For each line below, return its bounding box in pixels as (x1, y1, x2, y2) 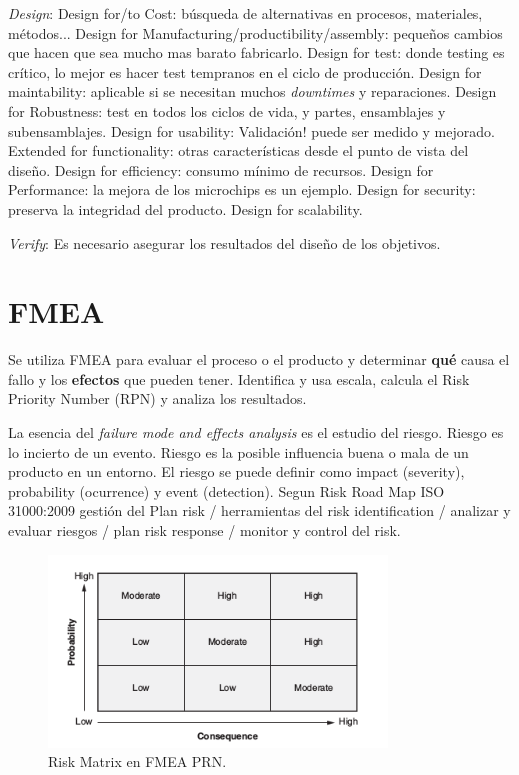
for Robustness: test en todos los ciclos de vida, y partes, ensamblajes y (8, 100, 446, 121)
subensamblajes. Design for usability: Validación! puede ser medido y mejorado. (8, 120, 495, 141)
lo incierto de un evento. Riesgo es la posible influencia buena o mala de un (8, 441, 469, 462)
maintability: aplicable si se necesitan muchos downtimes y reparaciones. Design (8, 81, 497, 102)
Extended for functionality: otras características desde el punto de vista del (8, 140, 469, 161)
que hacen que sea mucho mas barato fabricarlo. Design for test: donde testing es (8, 42, 505, 63)
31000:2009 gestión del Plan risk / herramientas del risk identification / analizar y (8, 500, 511, 521)
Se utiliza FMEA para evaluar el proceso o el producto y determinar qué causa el (8, 349, 510, 370)
